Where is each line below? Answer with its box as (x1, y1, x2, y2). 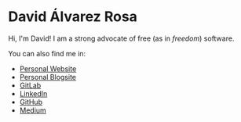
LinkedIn (19, 88, 48, 98)
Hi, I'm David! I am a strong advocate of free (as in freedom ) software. (8, 34, 235, 43)
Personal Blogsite (19, 72, 77, 81)
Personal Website (19, 63, 77, 74)
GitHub (19, 97, 43, 106)
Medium (19, 106, 47, 115)
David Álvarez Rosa (8, 8, 137, 26)
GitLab (19, 81, 42, 90)
